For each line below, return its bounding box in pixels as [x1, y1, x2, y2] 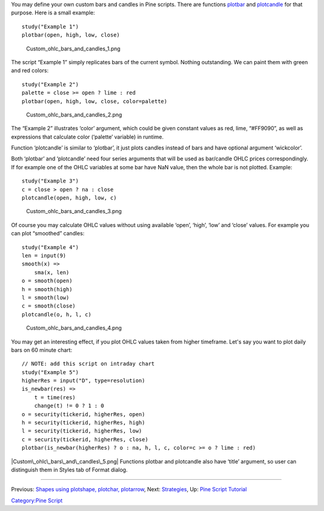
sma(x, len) [34, 269, 70, 276]
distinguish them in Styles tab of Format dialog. [11, 466, 128, 473]
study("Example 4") [22, 244, 79, 250]
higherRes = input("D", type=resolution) [22, 377, 145, 384]
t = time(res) [34, 394, 76, 401]
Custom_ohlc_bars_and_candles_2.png [26, 111, 122, 118]
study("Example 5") [22, 369, 79, 375]
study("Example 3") [22, 178, 79, 184]
